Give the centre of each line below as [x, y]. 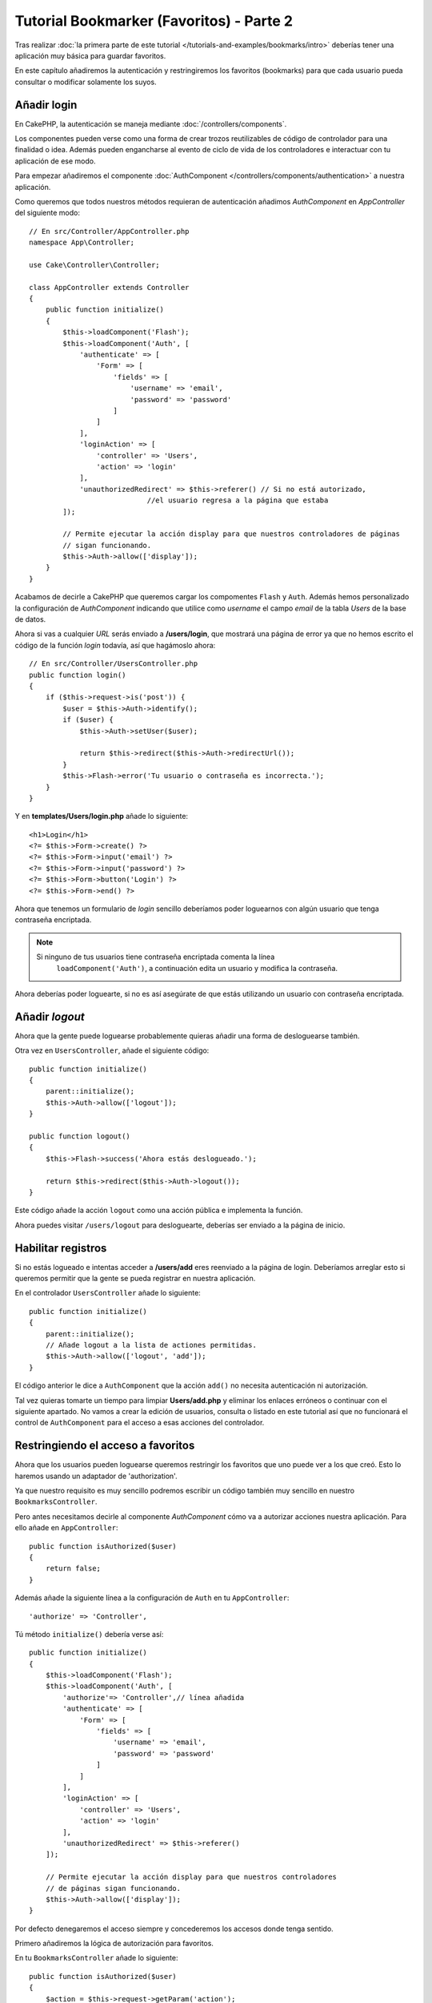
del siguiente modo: [47, 213]
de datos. [30, 619]
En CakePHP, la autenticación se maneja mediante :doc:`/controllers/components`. [151, 123]
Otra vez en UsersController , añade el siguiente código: [112, 1050]
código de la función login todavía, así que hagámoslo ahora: [115, 645]
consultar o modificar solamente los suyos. [86, 82]
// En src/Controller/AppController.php [109, 231]
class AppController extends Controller [109, 287]
